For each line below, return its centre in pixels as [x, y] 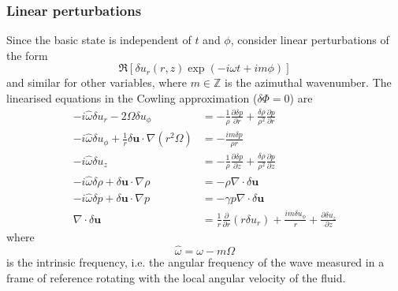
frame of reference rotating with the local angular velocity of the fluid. [176, 277]
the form [27, 55]
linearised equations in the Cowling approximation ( [132, 98]
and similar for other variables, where [97, 82]
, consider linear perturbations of [310, 40]
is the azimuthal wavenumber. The [308, 82]
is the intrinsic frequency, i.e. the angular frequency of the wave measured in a [195, 262]
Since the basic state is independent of [99, 40]
